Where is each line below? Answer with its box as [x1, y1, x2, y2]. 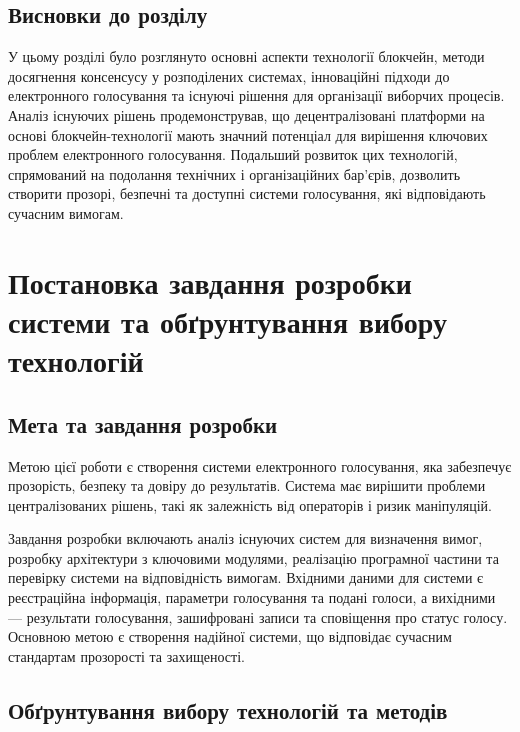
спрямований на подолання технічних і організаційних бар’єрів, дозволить [8, 163, 461, 184]
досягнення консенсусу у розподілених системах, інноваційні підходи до [8, 65, 450, 86]
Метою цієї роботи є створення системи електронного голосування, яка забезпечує [8, 455, 512, 476]
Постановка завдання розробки [8, 261, 412, 302]
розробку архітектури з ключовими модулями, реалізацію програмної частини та [8, 547, 499, 568]
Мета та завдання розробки [8, 408, 278, 439]
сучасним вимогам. [8, 202, 124, 223]
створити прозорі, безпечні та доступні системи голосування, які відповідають [8, 183, 486, 204]
